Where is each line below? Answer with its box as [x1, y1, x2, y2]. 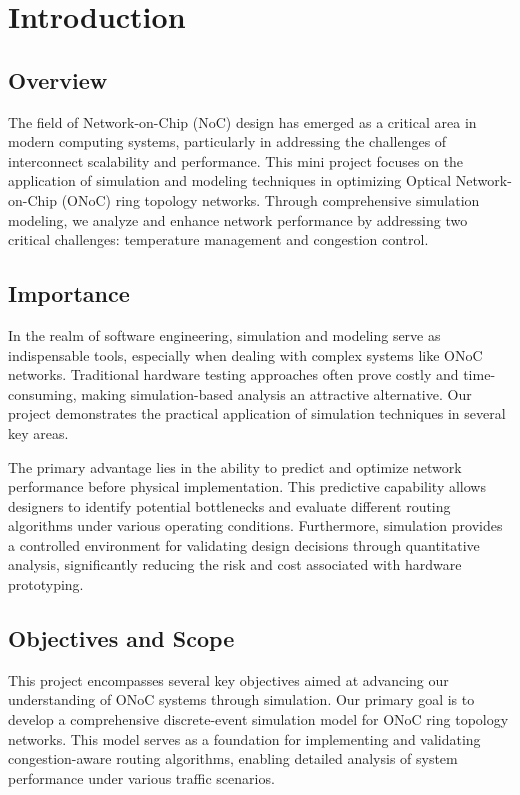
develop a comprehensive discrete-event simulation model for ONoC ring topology [8, 709, 509, 730]
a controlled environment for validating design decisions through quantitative [8, 534, 480, 555]
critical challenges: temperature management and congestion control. [8, 229, 429, 250]
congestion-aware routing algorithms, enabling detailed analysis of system [8, 748, 458, 769]
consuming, [8, 383, 77, 404]
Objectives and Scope [8, 623, 235, 654]
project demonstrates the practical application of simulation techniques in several [8, 403, 506, 424]
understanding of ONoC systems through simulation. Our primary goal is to [8, 689, 475, 710]
